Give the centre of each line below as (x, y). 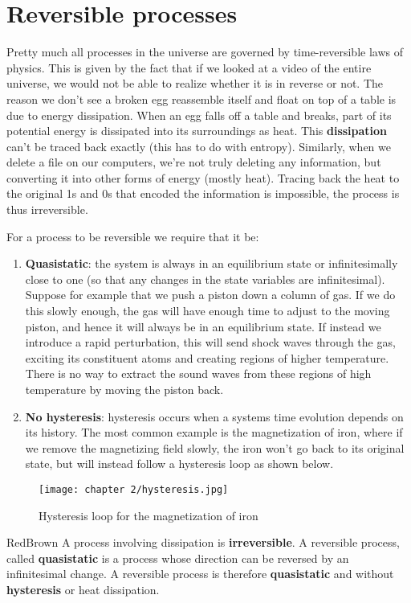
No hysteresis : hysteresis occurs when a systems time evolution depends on (214, 416)
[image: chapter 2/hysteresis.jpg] (134, 489)
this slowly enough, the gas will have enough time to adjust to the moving (208, 311)
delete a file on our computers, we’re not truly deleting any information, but (194, 162)
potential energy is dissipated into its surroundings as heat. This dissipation (197, 131)
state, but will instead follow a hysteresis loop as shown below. (179, 464)
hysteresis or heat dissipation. (83, 589)
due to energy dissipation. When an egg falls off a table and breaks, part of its (199, 115)
